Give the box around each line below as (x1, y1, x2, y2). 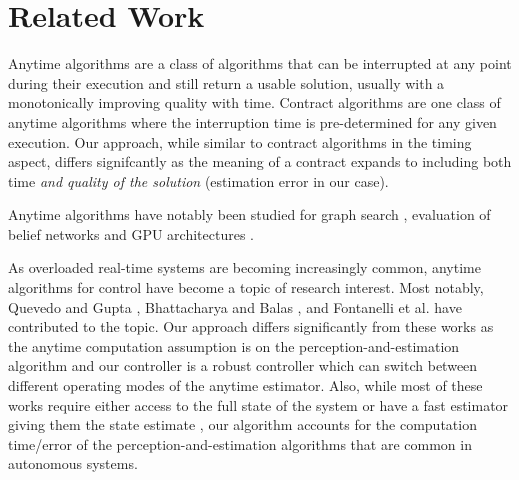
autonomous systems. (8, 453, 138, 474)
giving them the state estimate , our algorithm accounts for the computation (8, 414, 477, 435)
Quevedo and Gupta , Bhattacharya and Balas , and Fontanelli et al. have (8, 296, 462, 317)
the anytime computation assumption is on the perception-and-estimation (8, 335, 460, 356)
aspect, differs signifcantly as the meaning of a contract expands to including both (8, 151, 512, 172)
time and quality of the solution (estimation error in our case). (8, 170, 389, 191)
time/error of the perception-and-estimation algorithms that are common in (8, 433, 472, 454)
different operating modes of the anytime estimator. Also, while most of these (8, 375, 483, 396)
